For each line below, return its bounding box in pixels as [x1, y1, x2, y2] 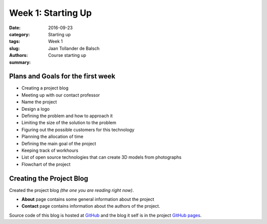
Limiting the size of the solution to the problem [21, 120, 116, 126]
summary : [9, 59, 31, 65]
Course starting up [48, 52, 87, 58]
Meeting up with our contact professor [21, 92, 100, 98]
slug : [9, 45, 20, 51]
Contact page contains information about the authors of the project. [21, 203, 160, 209]
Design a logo [21, 106, 50, 112]
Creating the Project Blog [9, 174, 89, 182]
